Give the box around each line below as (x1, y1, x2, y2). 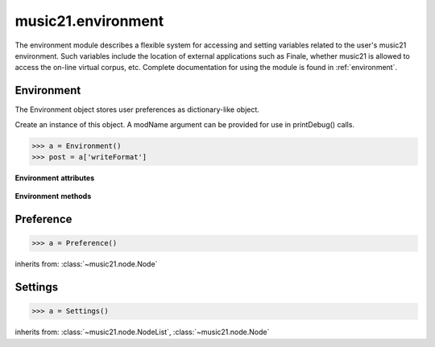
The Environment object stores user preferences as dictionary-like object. (14, 105, 259, 114)
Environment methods (14, 192, 92, 201)
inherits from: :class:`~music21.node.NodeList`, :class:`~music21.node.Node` (14, 327, 270, 337)
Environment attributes (14, 173, 95, 183)
